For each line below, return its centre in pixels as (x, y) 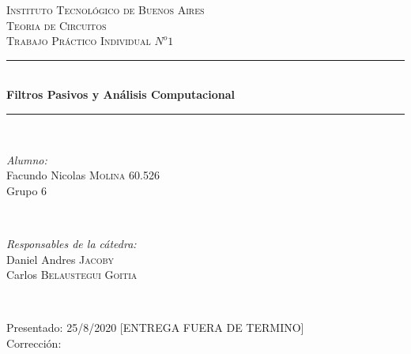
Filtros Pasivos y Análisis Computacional (121, 94)
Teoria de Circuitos (57, 25)
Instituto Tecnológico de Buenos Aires (106, 9)
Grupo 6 (27, 190)
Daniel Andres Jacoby (60, 259)
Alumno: (27, 159)
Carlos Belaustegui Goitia (72, 275)
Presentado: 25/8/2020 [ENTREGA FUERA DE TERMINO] (155, 328)
